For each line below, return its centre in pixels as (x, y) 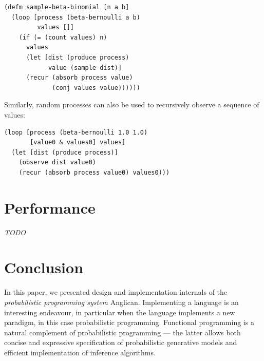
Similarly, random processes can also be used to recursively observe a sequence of (132, 104)
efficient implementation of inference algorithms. (80, 352)
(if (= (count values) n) (63, 37)
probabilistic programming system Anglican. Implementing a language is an (121, 302)
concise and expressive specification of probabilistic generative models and (121, 342)
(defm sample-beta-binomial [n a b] (67, 7)
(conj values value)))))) (96, 88)
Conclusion (44, 267)
